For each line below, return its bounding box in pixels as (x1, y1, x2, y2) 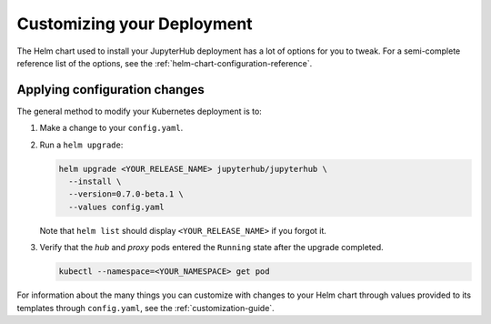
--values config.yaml (68, 201, 165, 212)
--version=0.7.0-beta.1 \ (68, 189, 184, 199)
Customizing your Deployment (16, 14, 254, 34)
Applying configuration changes (16, 82, 205, 97)
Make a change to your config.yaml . (39, 123, 184, 134)
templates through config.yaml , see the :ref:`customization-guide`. (16, 302, 275, 313)
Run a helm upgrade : (39, 139, 124, 150)
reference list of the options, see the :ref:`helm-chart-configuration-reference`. (16, 57, 313, 68)
